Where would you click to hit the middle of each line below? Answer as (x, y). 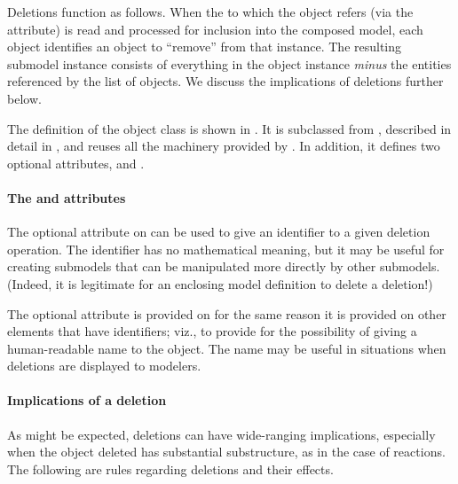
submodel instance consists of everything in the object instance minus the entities (229, 63)
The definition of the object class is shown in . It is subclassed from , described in (229, 128)
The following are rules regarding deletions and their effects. (170, 468)
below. (24, 98)
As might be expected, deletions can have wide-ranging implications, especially (221, 434)
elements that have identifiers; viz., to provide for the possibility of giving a (212, 331)
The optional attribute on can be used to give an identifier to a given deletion (219, 232)
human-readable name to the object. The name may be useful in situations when (227, 348)
